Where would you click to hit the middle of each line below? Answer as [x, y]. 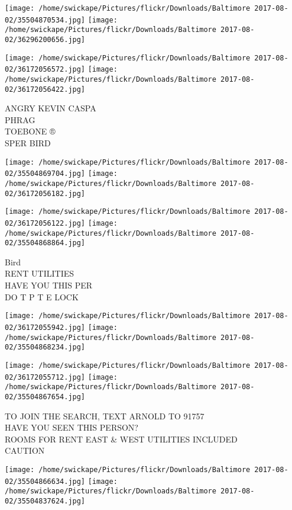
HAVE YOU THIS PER [49, 285]
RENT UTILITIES [40, 273]
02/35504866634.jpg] [45, 481]
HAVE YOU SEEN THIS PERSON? [72, 427]
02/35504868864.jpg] [45, 243]
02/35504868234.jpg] [45, 347]
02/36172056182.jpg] [45, 193]
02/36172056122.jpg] [45, 223]
